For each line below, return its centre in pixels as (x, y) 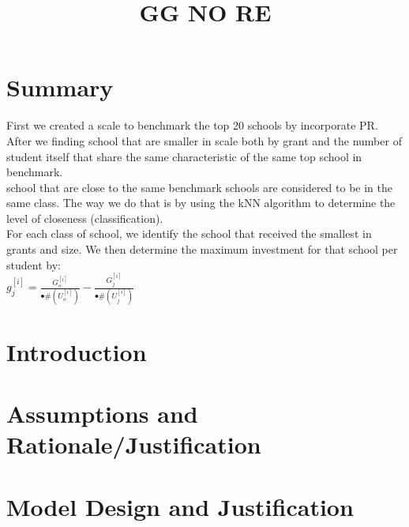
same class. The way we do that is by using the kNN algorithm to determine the (201, 203)
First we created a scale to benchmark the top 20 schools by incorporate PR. (192, 125)
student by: (34, 264)
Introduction (77, 351)
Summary (60, 87)
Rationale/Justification (134, 444)
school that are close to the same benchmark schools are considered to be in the (199, 187)
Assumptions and (102, 413)
